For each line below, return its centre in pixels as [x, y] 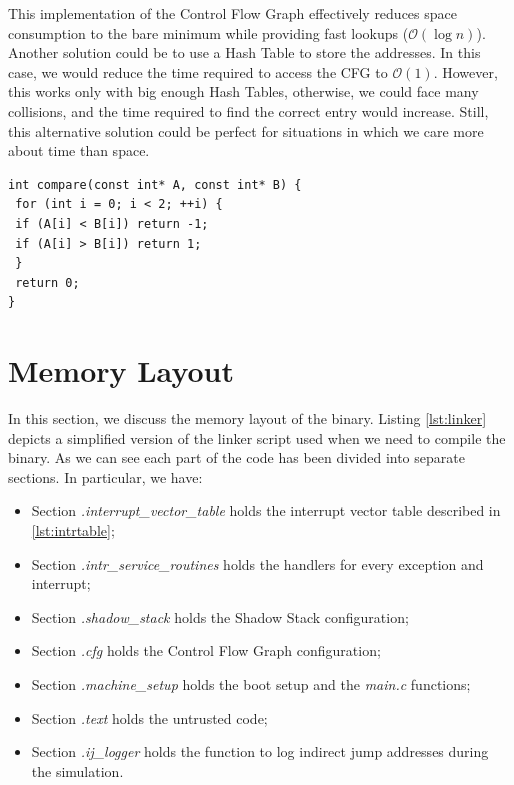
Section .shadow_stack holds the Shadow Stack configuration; [220, 616]
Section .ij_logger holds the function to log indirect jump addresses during [260, 751]
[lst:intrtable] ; [73, 530]
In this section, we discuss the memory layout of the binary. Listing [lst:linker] [247, 418]
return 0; [47, 282]
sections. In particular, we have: [105, 476]
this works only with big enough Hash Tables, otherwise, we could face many [243, 91]
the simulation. [77, 770]
